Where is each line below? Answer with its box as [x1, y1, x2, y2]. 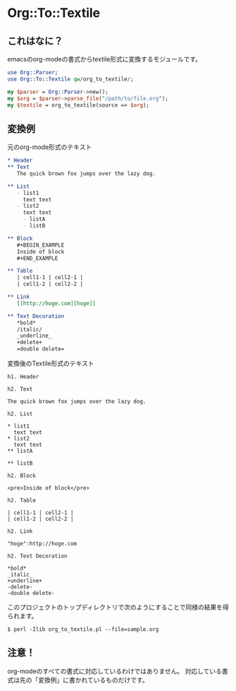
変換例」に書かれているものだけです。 [37, 675, 149, 684]
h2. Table [7, 497, 37, 504]
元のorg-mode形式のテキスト [7, 143, 92, 151]
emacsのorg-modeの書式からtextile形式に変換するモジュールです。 [7, 55, 202, 63]
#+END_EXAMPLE [16, 254, 58, 262]
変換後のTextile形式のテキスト [7, 359, 94, 368]
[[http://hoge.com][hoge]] [16, 300, 97, 307]
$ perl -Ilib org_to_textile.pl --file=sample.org [7, 626, 159, 633]
